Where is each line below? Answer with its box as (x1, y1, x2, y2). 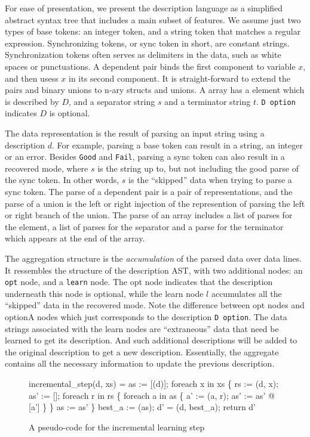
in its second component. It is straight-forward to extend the (69, 72, 291, 84)
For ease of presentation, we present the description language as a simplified (5, 2, 283, 14)
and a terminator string (164, 95, 251, 107)
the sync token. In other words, (5, 173, 119, 186)
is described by (5, 95, 59, 107)
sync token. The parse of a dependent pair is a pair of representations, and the (5, 185, 293, 198)
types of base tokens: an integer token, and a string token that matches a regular (5, 25, 301, 38)
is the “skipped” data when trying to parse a (128, 173, 292, 186)
